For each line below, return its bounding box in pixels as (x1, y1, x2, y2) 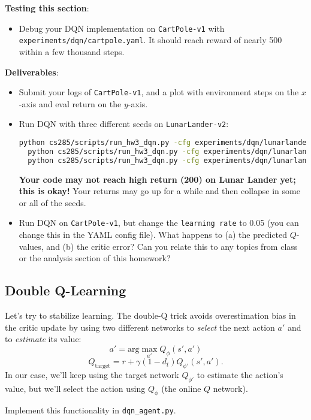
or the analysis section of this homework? (19, 252, 171, 264)
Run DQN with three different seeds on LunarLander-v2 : (19, 117, 229, 130)
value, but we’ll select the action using (5, 382, 146, 394)
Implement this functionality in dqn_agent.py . (5, 404, 176, 416)
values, (19, 240, 44, 252)
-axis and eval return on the (19, 97, 122, 110)
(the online (161, 382, 201, 394)
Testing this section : (5, 2, 89, 14)
